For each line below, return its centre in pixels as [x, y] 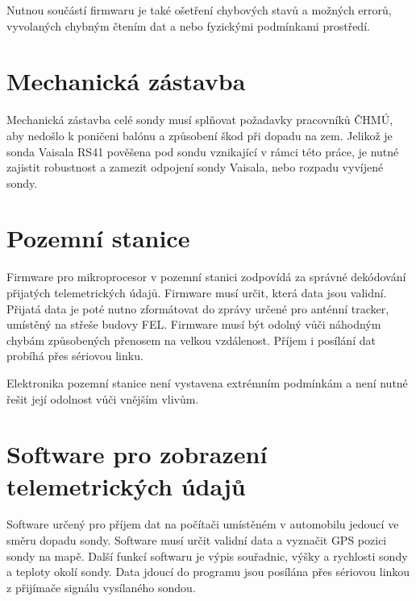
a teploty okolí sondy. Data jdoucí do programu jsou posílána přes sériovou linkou [208, 572]
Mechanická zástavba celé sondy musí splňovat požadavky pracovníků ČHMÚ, [200, 120]
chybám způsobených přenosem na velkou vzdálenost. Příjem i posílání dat [191, 340]
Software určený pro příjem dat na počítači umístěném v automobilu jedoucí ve [203, 524]
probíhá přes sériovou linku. [75, 356]
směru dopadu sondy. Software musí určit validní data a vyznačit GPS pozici [197, 540]
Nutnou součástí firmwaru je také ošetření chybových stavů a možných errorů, [199, 10]
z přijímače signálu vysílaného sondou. [101, 587]
